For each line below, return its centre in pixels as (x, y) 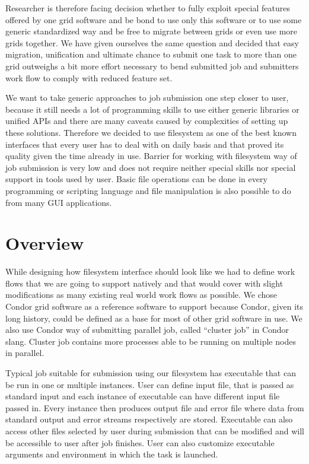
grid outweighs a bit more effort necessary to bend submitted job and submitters (152, 66)
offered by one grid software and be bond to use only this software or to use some (154, 19)
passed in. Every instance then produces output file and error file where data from (155, 407)
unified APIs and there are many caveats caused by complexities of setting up (147, 121)
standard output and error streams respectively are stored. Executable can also (149, 419)
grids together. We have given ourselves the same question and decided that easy (152, 42)
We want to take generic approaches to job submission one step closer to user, (147, 98)
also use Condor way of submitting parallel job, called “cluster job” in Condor (147, 330)
